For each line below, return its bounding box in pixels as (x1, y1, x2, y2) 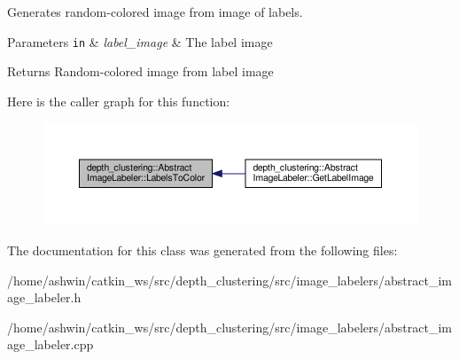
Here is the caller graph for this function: (7, 91, 230, 110)
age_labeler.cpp (7, 335, 94, 354)
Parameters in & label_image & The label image (7, 32, 273, 51)
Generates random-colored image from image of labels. (7, 3, 303, 20)
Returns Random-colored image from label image (7, 62, 274, 81)
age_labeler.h (7, 288, 82, 307)
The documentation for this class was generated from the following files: (7, 241, 398, 260)
